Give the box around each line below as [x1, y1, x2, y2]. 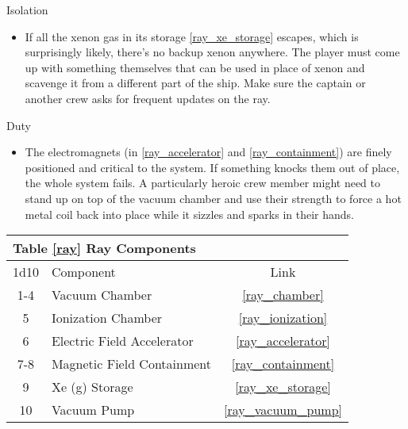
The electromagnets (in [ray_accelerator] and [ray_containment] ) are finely [25, 144, 392, 160]
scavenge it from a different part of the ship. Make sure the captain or [25, 75, 366, 91]
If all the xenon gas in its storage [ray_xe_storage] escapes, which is [25, 28, 359, 44]
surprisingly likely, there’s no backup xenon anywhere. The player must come [25, 44, 400, 60]
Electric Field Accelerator [51, 331, 194, 350]
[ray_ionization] [238, 308, 328, 327]
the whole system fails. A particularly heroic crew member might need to [25, 174, 381, 191]
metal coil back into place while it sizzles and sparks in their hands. [25, 205, 355, 222]
